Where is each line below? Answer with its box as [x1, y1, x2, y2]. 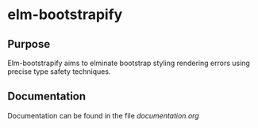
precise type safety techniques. [7, 67, 111, 76]
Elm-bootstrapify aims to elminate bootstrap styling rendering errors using [7, 58, 251, 68]
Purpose [7, 37, 51, 51]
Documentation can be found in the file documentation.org [7, 111, 199, 120]
